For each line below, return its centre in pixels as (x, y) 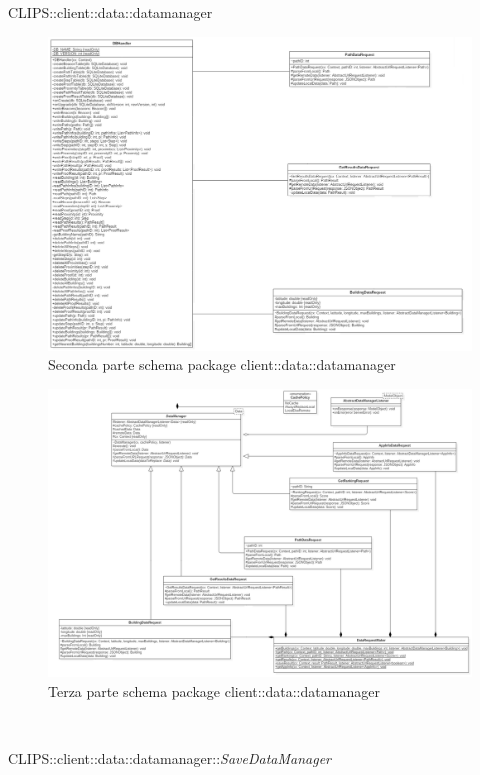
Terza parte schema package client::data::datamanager (214, 690)
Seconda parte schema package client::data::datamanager (222, 364)
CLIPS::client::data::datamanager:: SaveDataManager (169, 758)
